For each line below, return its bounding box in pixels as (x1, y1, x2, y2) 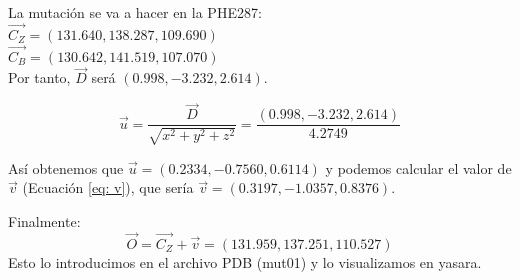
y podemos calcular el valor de (325, 157, 512, 178)
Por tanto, (8, 67, 71, 88)
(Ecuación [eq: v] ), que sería (22, 177, 194, 198)
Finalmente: (8, 210, 81, 231)
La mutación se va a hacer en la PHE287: (8, 2, 262, 22)
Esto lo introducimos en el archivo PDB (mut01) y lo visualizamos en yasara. (8, 251, 482, 272)
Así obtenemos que (8, 157, 124, 178)
